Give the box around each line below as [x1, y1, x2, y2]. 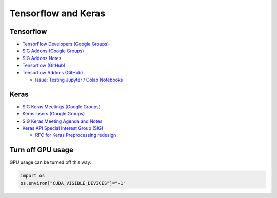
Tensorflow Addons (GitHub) [22, 69, 83, 75]
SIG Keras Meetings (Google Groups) [22, 103, 101, 110]
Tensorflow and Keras [9, 8, 106, 19]
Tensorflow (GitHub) [22, 62, 66, 69]
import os [20, 173, 45, 179]
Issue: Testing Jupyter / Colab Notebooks [35, 77, 123, 83]
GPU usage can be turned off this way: [9, 159, 92, 165]
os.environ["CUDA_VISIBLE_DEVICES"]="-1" [20, 180, 126, 186]
